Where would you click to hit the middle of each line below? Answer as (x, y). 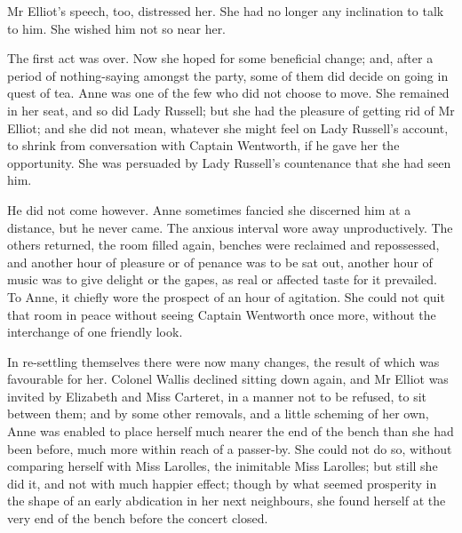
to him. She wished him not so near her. (117, 28)
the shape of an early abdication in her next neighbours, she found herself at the (227, 501)
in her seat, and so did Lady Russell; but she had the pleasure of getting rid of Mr (231, 110)
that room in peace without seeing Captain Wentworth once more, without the (222, 314)
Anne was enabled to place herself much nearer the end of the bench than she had (231, 431)
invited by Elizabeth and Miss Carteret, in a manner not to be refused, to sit (217, 396)
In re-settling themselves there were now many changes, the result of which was (223, 361)
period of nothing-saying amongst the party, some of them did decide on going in (228, 75)
